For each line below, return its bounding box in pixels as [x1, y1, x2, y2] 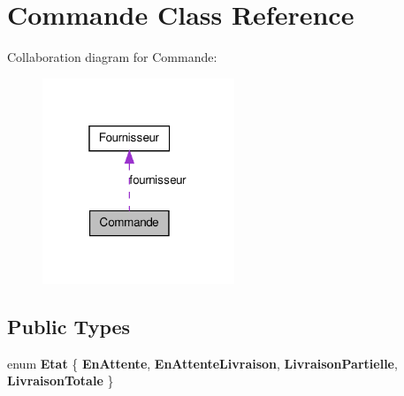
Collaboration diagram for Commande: [7, 48, 217, 66]
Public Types [7, 312, 131, 339]
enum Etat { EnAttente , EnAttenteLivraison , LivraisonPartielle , [7, 354, 398, 372]
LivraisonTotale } [7, 371, 114, 390]
